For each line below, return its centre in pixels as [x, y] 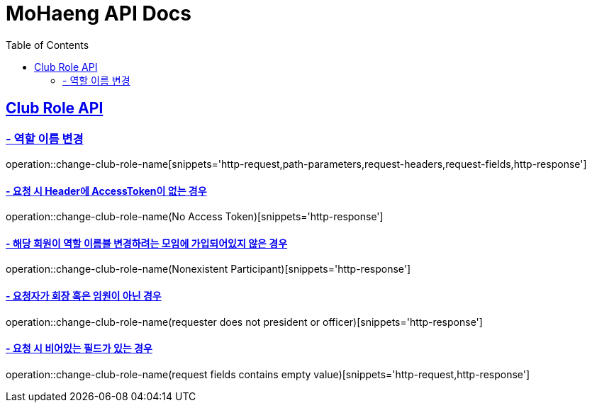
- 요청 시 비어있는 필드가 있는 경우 [79, 348]
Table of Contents [48, 45]
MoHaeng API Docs [99, 13]
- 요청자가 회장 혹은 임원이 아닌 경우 [84, 296]
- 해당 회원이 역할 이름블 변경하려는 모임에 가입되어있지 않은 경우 [147, 243]
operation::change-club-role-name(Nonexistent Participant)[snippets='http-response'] [208, 269]
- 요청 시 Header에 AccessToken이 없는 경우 [106, 191]
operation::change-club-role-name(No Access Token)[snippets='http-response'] [195, 217]
